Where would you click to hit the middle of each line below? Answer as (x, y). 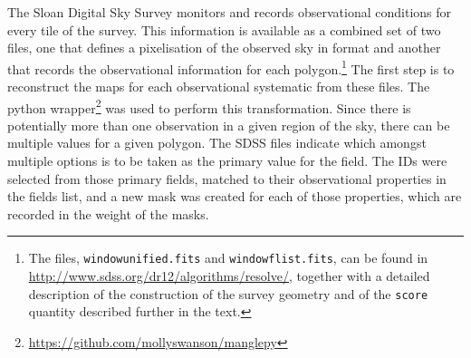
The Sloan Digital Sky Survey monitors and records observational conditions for (230, 12)
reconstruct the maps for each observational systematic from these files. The (219, 87)
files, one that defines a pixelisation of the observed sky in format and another (224, 48)
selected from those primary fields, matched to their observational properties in (227, 178)
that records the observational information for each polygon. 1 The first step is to (231, 67)
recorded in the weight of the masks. (108, 213)
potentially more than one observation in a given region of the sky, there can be (229, 125)
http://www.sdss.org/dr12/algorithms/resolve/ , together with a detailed (229, 276)
